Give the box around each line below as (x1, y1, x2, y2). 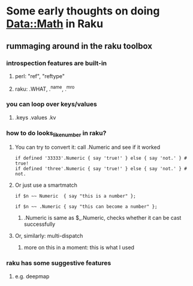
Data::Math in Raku (6, 17, 104, 31)
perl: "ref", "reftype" (14, 72, 65, 79)
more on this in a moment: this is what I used (23, 244, 135, 251)
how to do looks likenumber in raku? (6, 129, 107, 139)
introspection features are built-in (6, 59, 107, 67)
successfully (23, 221, 56, 228)
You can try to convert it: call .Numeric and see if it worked (14, 144, 161, 151)
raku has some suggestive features (6, 259, 111, 267)
